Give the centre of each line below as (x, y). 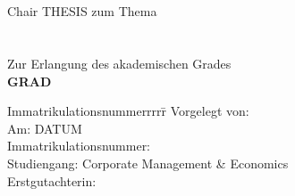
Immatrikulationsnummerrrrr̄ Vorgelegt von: (128, 111)
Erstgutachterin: (52, 180)
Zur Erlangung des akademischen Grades (119, 63)
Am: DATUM (45, 128)
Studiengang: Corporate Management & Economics (148, 163)
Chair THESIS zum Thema (82, 11)
